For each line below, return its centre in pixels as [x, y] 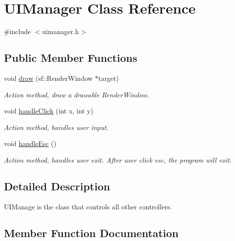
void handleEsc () [30, 143]
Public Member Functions [71, 58]
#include [18, 31]
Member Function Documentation [91, 232]
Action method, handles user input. [56, 127]
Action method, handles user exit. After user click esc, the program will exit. [118, 159]
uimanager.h [61, 31]
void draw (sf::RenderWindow [48, 78]
